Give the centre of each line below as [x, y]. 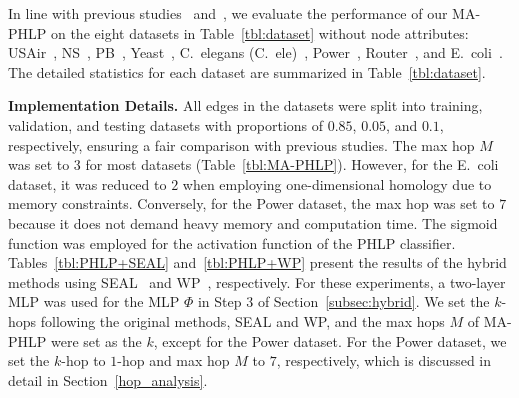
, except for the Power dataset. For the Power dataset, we [330, 340]
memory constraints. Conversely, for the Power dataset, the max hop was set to [251, 203]
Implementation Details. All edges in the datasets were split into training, [245, 105]
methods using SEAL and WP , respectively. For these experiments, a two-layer [257, 281]
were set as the [96, 340]
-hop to [83, 360]
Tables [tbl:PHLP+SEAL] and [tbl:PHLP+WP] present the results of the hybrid [257, 262]
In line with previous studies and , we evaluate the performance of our [228, 13]
